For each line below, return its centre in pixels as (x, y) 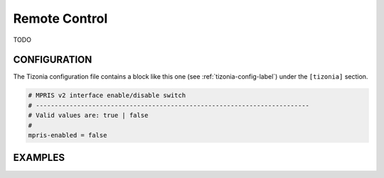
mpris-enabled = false (68, 135)
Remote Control (60, 18)
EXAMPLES (39, 158)
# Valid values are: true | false (88, 116)
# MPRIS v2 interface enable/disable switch (107, 95)
